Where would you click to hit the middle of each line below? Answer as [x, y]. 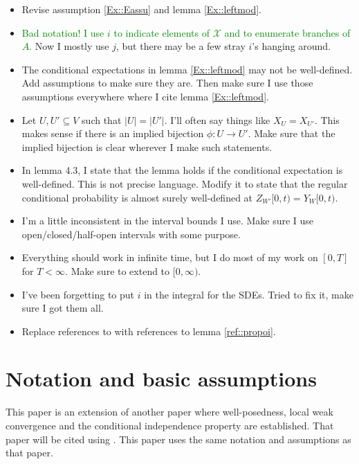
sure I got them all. [63, 308]
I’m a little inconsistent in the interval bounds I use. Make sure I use [168, 221]
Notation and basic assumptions [161, 378]
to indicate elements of [162, 32]
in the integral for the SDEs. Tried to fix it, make [249, 294]
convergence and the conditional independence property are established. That [170, 425]
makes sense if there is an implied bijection [113, 133]
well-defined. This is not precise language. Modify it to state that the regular [185, 183]
